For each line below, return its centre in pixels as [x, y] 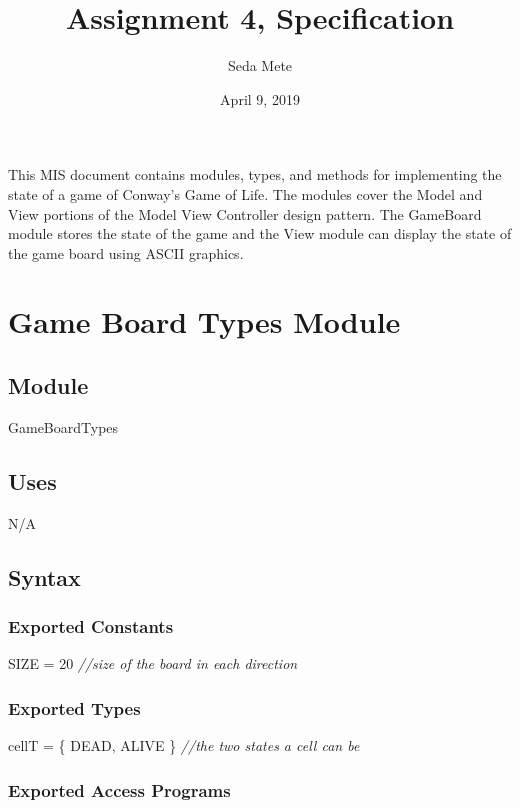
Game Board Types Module [204, 321]
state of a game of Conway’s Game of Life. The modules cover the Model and [245, 193]
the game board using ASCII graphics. [126, 252]
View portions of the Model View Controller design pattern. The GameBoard [245, 213]
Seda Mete [260, 65]
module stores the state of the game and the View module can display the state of [260, 233]
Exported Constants [91, 625]
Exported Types [74, 707]
